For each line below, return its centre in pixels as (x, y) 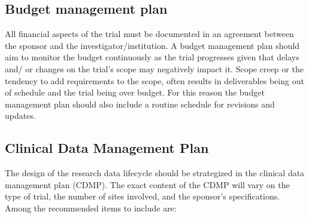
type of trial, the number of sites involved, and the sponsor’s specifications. (143, 196)
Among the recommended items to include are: (91, 208)
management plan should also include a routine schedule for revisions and (140, 104)
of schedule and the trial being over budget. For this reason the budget (135, 92)
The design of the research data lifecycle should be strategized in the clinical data (155, 173)
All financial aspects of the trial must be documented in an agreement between (149, 34)
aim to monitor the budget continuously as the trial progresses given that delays (152, 57)
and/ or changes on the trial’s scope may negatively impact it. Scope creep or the (154, 68)
